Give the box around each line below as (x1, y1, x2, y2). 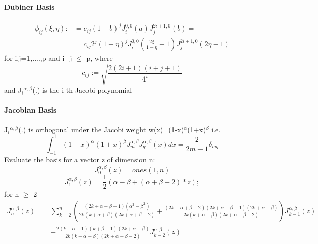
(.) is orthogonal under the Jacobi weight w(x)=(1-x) (18, 124, 184, 134)
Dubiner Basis (4, 1, 55, 12)
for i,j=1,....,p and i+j (4, 52, 72, 63)
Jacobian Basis (4, 104, 57, 115)
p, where (86, 52, 113, 63)
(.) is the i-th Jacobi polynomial (32, 85, 132, 95)
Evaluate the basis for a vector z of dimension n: (4, 154, 155, 165)
